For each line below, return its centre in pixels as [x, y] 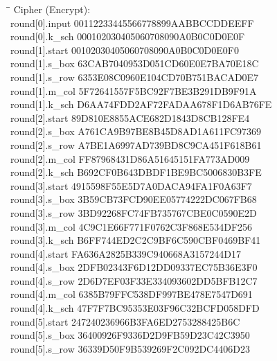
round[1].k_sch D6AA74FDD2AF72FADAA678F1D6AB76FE [141, 104]
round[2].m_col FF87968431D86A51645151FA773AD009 [130, 158]
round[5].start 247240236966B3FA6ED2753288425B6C [125, 321]
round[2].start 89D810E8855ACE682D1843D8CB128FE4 [130, 117]
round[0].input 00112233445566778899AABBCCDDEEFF [132, 23]
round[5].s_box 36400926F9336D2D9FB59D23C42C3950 [130, 335]
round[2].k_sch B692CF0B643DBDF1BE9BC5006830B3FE [136, 172]
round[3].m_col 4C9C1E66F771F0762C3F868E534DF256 [132, 226]
